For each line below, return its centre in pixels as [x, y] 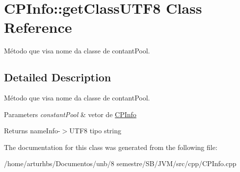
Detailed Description [58, 77]
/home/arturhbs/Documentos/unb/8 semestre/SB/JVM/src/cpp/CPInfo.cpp [120, 163]
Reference [38, 27]
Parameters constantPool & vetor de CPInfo [70, 114]
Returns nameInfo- [32, 131]
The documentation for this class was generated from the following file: [111, 147]
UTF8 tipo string [95, 131]
